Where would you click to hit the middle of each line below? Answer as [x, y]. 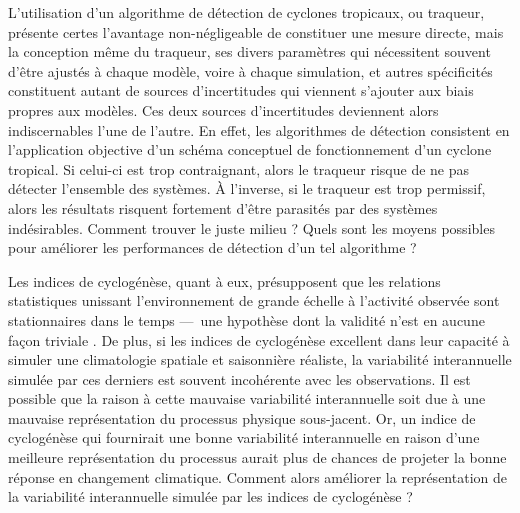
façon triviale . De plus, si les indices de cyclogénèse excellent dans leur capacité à [259, 339]
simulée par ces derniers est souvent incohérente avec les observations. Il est [239, 378]
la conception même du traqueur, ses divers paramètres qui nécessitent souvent [249, 51]
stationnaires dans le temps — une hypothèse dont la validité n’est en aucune [246, 319]
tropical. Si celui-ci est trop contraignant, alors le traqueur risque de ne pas [239, 168]
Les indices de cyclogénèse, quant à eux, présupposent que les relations [224, 280]
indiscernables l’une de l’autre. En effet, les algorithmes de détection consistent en [259, 129]
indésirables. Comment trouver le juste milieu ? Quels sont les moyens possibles [251, 227]
